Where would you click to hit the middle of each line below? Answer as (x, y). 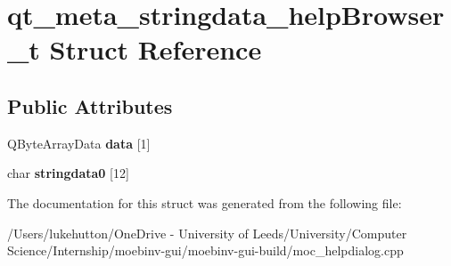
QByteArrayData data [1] (79, 143)
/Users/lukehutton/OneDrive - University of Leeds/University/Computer (207, 233)
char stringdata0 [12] (68, 173)
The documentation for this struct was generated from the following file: (205, 202)
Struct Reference (156, 49)
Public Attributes (90, 105)
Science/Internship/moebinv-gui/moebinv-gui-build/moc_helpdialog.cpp (205, 250)
